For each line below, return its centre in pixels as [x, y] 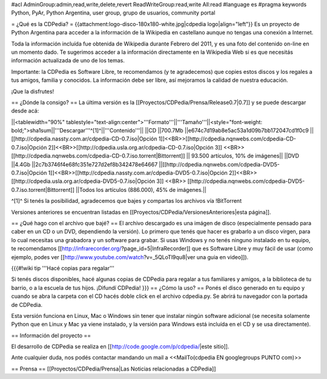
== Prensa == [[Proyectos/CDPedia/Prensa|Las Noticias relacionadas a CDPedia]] [114, 369]
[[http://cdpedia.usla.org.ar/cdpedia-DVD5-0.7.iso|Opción [83, 181]
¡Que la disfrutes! [33, 91]
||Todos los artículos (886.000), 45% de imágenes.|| [141, 189]
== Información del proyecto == [51, 335]
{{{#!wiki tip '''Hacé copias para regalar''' [63, 268]
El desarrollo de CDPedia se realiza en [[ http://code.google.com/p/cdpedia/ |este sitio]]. [120, 347]
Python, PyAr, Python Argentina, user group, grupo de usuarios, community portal [113, 13]
